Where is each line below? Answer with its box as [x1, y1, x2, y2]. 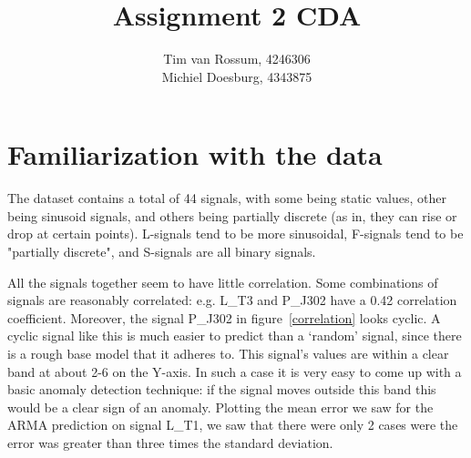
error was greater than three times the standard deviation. [7, 433, 333, 452]
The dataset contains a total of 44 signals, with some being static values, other [7, 188, 446, 208]
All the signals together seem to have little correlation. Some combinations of [7, 272, 438, 291]
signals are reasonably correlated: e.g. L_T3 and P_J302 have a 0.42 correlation [7, 290, 457, 310]
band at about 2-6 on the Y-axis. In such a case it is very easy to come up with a [7, 361, 462, 381]
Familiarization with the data [7, 136, 383, 173]
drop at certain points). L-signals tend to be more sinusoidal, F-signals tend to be [7, 224, 464, 243]
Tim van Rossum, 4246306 [163, 49, 311, 68]
